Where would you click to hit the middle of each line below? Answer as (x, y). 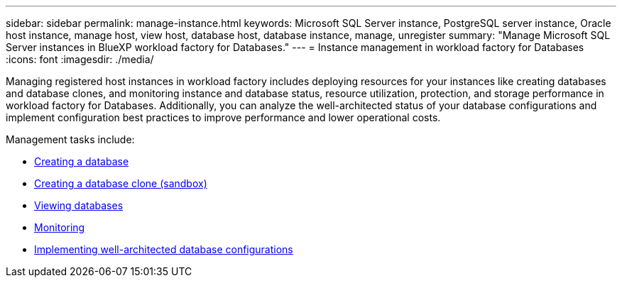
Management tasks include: (70, 139)
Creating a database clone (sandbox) (121, 183)
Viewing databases (79, 205)
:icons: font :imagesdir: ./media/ (80, 59)
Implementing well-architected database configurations (164, 249)
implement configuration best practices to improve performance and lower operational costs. (223, 117)
